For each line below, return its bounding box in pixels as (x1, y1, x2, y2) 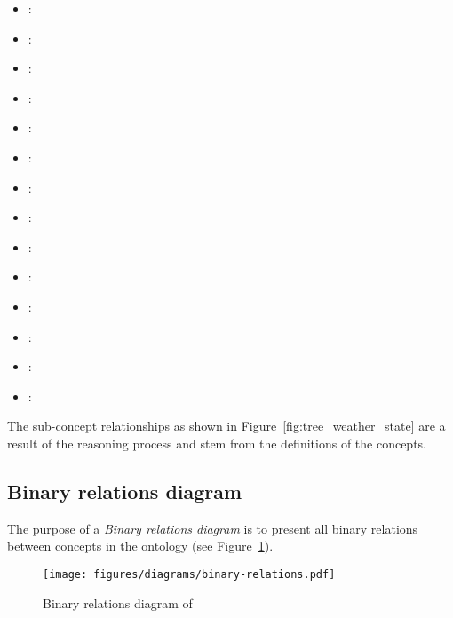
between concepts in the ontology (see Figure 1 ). (7, 536, 274, 555)
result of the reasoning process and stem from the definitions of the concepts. (7, 433, 427, 452)
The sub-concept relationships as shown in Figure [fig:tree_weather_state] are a (7, 416, 446, 435)
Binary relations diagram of (43, 593, 193, 612)
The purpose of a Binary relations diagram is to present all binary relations (7, 519, 418, 537)
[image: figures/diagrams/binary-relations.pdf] (43, 567, 336, 581)
